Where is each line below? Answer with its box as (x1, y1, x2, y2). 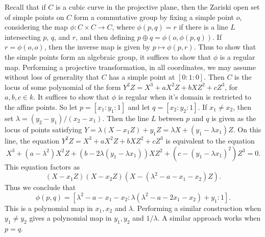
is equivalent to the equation (165, 135, 255, 146)
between (158, 112, 184, 123)
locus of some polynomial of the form (5, 81, 121, 92)
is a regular (220, 51, 255, 62)
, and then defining (76, 31, 135, 42)
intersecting (5, 31, 41, 42)
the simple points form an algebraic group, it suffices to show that (5, 51, 211, 62)
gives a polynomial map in (29, 212, 112, 223)
